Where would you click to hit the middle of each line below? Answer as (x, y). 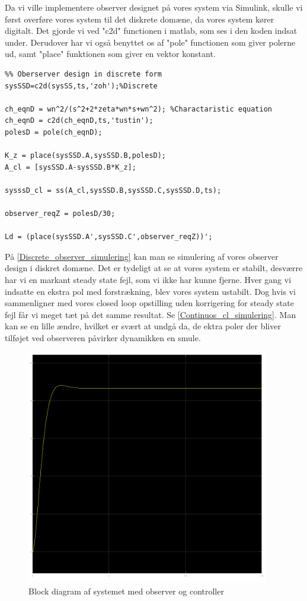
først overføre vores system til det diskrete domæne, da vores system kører (140, 19)
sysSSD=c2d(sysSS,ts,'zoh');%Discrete (81, 86)
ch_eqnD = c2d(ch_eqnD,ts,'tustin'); (79, 121)
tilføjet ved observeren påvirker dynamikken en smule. (103, 338)
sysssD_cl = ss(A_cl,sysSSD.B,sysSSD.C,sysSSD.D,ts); (113, 190)
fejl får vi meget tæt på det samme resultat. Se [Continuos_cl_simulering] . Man (151, 314)
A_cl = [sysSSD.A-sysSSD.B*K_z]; (71, 167)
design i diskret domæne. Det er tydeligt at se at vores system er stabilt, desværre (154, 268)
